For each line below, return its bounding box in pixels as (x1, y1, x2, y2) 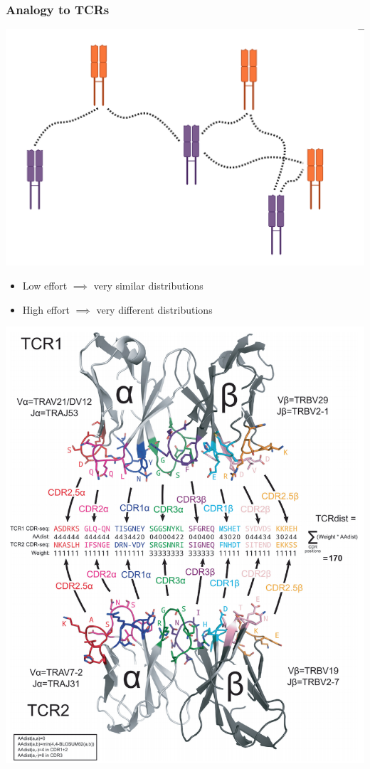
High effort (22, 302, 70, 317)
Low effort (22, 278, 68, 293)
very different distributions (96, 302, 213, 317)
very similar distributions (93, 278, 203, 293)
